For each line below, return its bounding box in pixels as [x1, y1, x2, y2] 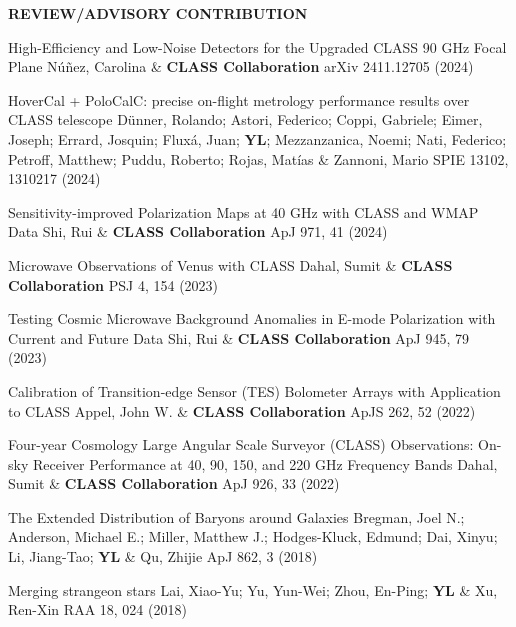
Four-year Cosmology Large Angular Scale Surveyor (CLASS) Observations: [8, 434, 474, 455]
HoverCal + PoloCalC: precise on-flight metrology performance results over [8, 89, 470, 110]
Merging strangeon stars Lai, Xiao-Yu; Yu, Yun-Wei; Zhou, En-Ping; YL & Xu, [8, 579, 498, 600]
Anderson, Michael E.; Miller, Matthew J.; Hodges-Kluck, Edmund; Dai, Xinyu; [8, 526, 498, 547]
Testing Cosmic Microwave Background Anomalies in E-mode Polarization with [8, 308, 496, 329]
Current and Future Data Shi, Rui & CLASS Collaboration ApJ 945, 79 [8, 327, 470, 348]
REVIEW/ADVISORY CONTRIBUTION [8, 3, 308, 23]
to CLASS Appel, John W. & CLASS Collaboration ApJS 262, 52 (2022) [8, 400, 476, 421]
